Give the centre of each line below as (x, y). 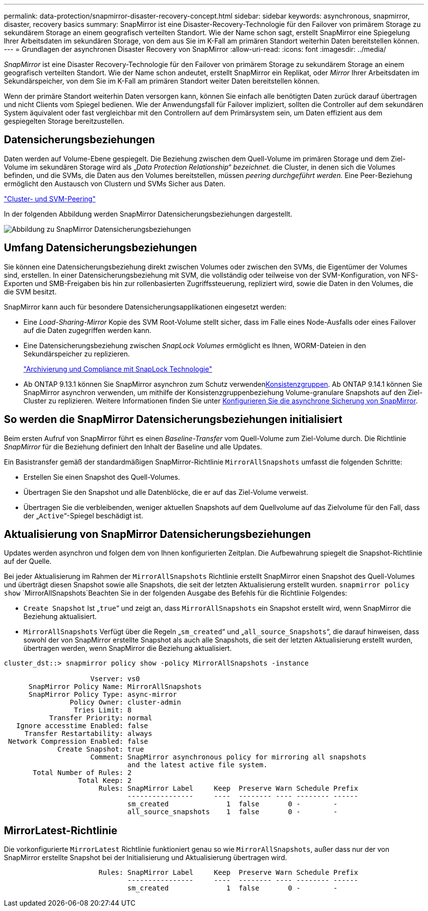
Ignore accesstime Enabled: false (82, 726)
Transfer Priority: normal (101, 718)
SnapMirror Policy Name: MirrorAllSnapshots (115, 687)
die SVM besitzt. (30, 291)
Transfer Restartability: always (88, 734)
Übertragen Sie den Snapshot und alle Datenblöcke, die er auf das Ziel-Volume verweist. (166, 492)
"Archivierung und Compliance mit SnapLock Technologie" (118, 369)
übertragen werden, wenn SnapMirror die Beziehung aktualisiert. (128, 648)
